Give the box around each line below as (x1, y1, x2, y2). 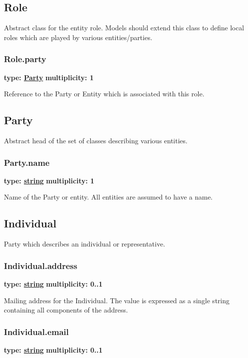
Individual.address (4, 259, 78, 271)
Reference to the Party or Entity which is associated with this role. (4, 89, 205, 99)
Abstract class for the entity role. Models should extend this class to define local (4, 22, 244, 33)
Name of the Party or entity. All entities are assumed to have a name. (4, 192, 213, 202)
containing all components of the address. (4, 305, 128, 315)
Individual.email (4, 325, 69, 337)
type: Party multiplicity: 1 (4, 72, 94, 82)
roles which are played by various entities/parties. (4, 32, 152, 42)
